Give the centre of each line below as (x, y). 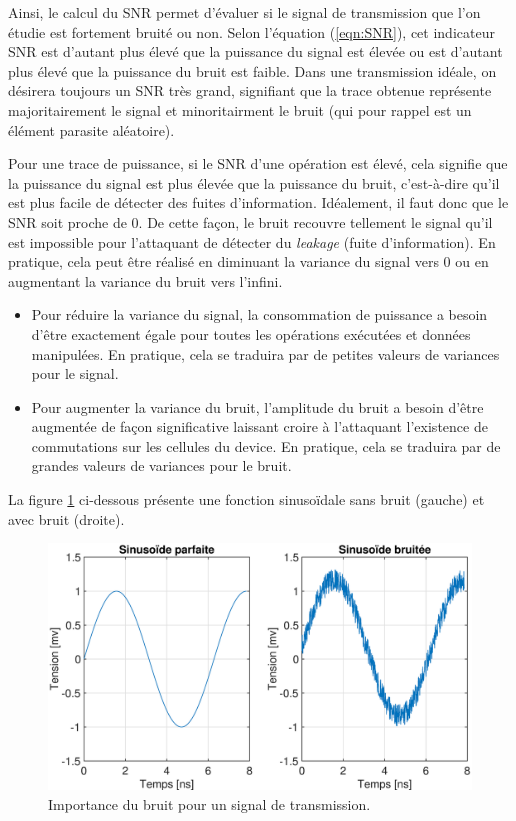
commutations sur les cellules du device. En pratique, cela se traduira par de (266, 445)
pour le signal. (75, 373)
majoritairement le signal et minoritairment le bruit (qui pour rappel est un (240, 109)
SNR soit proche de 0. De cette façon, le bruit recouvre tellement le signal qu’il (250, 221)
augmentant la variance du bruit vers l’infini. (145, 280)
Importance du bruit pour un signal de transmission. (209, 803)
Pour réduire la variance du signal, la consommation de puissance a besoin (259, 314)
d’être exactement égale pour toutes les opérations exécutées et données (251, 333)
